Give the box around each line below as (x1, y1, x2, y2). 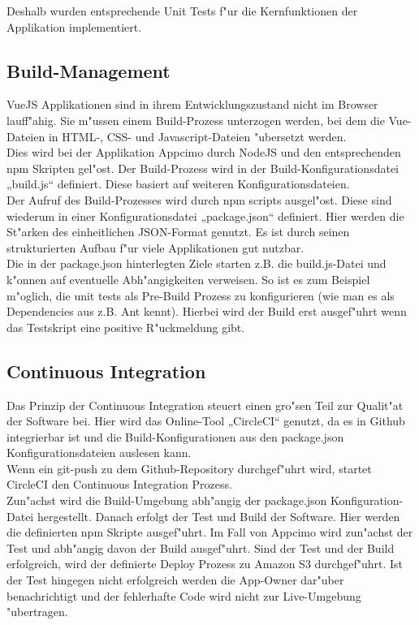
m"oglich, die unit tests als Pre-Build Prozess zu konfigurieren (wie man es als (6, 287, 395, 304)
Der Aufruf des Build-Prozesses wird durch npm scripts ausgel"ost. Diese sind (6, 191, 392, 208)
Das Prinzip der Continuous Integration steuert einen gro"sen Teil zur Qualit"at (6, 396, 404, 413)
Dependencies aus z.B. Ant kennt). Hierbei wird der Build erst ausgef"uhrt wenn (6, 303, 407, 320)
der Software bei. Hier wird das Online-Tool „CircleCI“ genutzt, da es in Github (6, 412, 405, 429)
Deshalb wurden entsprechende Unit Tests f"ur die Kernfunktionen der (6, 2, 358, 19)
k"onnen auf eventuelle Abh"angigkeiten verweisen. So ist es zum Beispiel (6, 270, 370, 287)
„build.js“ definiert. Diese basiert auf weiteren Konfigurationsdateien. (6, 175, 350, 192)
